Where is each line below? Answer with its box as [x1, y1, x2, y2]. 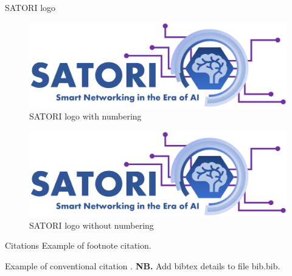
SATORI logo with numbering [29, 110, 142, 123]
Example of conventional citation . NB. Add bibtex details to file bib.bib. [5, 259, 280, 272]
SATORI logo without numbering [29, 218, 154, 231]
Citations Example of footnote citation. [5, 239, 151, 252]
